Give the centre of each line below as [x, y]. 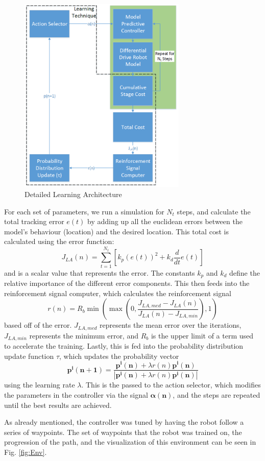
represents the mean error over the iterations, [171, 325]
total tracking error [34, 221]
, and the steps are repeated [216, 395]
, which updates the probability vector [119, 356]
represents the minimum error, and [84, 335]
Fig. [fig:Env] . [26, 452]
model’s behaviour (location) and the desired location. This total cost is [116, 231]
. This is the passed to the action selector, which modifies [171, 385]
